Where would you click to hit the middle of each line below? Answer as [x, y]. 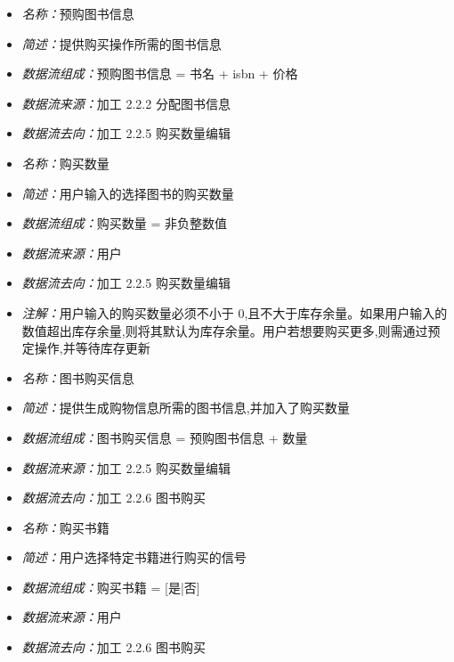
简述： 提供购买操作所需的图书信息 [122, 43]
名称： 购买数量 [65, 163]
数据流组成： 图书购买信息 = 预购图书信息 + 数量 [165, 437]
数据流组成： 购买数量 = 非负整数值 [125, 223]
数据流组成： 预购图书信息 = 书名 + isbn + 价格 [160, 74]
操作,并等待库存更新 [92, 348]
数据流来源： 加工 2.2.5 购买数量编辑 [126, 467]
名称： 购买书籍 [65, 527]
